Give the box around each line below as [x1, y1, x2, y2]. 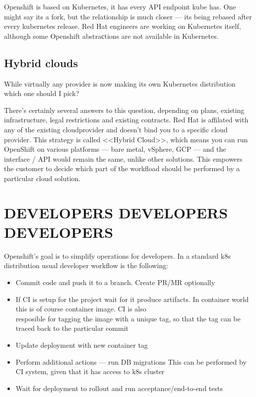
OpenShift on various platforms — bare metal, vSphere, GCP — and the [4, 144, 226, 154]
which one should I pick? [4, 88, 79, 99]
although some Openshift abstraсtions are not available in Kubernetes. [4, 30, 219, 41]
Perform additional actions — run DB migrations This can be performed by [15, 356, 247, 367]
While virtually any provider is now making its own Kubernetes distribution [4, 78, 236, 89]
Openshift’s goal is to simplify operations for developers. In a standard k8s [4, 250, 231, 261]
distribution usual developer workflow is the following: [4, 260, 168, 271]
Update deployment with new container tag [15, 339, 148, 350]
